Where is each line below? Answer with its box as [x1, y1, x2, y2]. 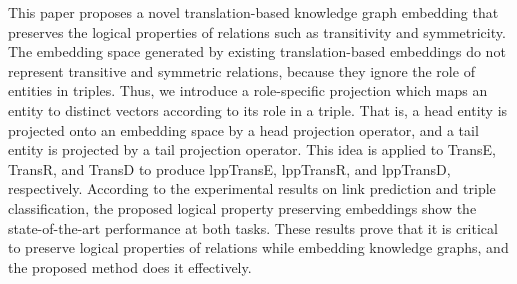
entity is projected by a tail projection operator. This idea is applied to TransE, [8, 139, 497, 160]
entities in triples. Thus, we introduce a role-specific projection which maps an [8, 80, 488, 101]
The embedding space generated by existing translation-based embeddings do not [8, 41, 506, 62]
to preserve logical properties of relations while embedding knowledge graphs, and [8, 237, 509, 258]
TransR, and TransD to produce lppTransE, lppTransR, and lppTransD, [8, 158, 451, 179]
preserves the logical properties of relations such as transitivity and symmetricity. [8, 21, 506, 42]
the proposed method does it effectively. [8, 256, 252, 277]
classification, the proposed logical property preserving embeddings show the [8, 197, 477, 218]
